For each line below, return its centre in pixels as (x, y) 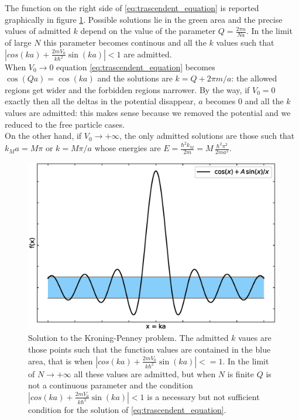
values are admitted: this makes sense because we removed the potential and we (148, 112)
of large (18, 42)
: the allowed (254, 78)
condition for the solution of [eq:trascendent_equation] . (127, 409)
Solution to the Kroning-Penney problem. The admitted (128, 338)
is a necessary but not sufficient (203, 396)
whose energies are (128, 148)
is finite (240, 373)
